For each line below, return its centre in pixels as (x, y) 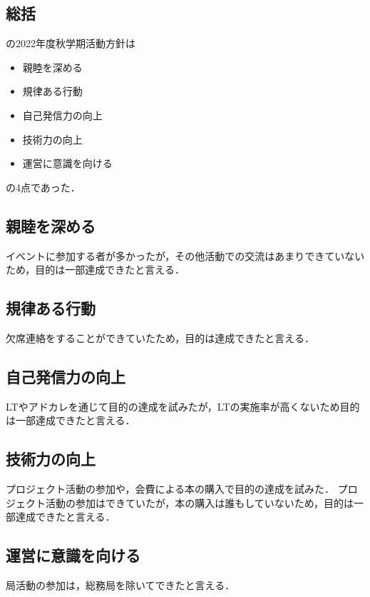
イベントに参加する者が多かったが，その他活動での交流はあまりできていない (185, 255)
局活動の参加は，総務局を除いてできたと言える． (120, 585)
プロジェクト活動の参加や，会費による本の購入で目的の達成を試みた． (170, 489)
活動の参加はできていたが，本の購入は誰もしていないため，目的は (200, 502)
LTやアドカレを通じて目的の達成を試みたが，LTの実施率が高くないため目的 (183, 406)
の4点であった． (43, 187)
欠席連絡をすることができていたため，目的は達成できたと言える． (160, 337)
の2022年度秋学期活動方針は (71, 43)
